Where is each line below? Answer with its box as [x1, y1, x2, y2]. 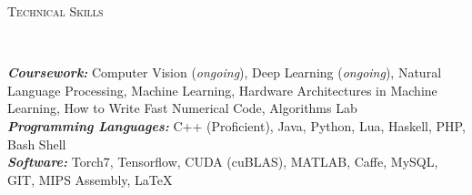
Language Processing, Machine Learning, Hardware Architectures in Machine [7, 80, 437, 99]
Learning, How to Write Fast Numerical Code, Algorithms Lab [7, 98, 357, 118]
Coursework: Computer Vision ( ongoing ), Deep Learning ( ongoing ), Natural [7, 63, 442, 82]
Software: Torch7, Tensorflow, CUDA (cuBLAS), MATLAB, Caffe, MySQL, [7, 152, 438, 171]
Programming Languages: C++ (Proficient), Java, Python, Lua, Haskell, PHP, [7, 116, 466, 135]
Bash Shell [7, 134, 66, 153]
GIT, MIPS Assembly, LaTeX [7, 169, 173, 189]
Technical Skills [7, 2, 104, 20]
